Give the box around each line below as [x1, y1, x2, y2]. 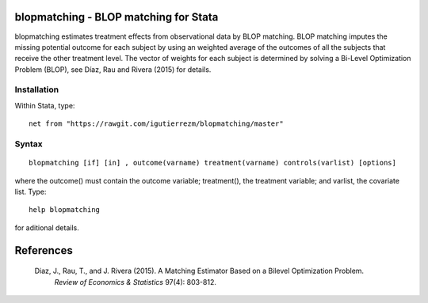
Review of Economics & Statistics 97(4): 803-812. [54, 277, 217, 286]
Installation [14, 84, 59, 95]
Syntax [14, 138, 43, 150]
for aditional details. [14, 222, 79, 233]
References [14, 244, 73, 257]
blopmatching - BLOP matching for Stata [14, 10, 219, 24]
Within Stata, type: [14, 100, 75, 110]
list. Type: [14, 187, 47, 196]
